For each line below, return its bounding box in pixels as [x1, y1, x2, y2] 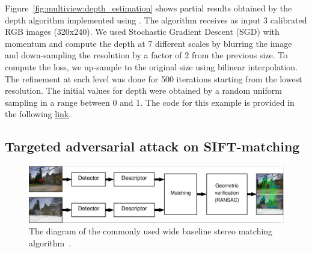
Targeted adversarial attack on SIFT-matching [5, 137, 300, 156]
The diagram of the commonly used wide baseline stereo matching [29, 225, 273, 237]
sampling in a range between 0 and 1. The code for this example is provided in [5, 96, 295, 108]
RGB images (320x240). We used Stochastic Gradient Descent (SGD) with [5, 25, 280, 38]
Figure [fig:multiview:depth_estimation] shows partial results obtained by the [5, 2, 292, 14]
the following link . [5, 108, 72, 120]
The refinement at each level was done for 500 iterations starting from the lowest [5, 72, 302, 85]
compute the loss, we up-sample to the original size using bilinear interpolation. [5, 60, 298, 73]
